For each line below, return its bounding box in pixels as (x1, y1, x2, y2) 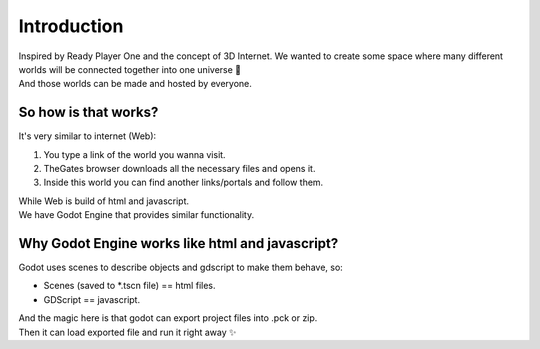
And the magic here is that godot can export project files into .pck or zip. (18, 312, 318, 324)
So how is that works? (18, 104, 159, 121)
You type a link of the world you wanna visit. (43, 148, 226, 160)
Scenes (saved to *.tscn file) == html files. (43, 280, 216, 292)
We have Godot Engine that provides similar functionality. (18, 209, 255, 221)
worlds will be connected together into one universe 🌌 (18, 63, 242, 75)
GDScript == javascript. (43, 293, 140, 305)
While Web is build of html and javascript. (18, 195, 190, 207)
